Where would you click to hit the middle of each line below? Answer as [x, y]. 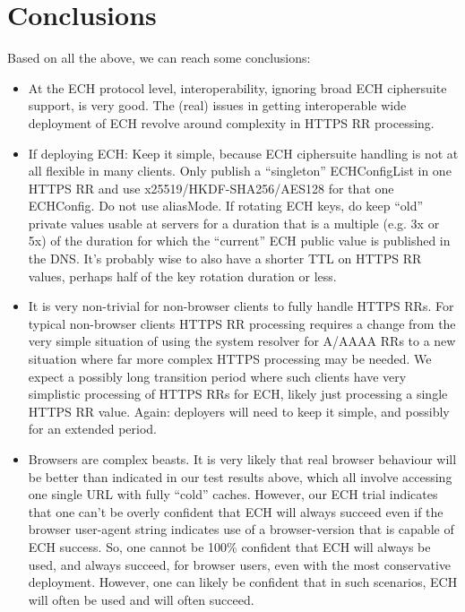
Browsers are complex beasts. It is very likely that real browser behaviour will [242, 459]
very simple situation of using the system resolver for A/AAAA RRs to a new [242, 341]
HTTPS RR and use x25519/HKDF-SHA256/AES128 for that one [211, 188]
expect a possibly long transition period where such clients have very [217, 376]
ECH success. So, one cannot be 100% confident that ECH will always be [229, 546]
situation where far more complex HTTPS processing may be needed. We [230, 359]
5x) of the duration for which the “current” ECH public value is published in [239, 241]
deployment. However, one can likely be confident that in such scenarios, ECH [243, 582]
